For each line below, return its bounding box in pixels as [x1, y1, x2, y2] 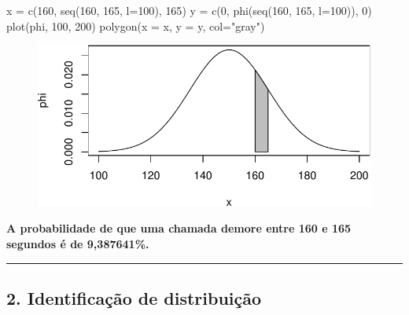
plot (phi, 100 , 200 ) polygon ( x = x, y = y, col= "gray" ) [6, 17, 265, 34]
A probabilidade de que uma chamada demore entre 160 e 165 [6, 220, 352, 236]
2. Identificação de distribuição [6, 285, 262, 310]
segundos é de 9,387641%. [6, 235, 149, 251]
